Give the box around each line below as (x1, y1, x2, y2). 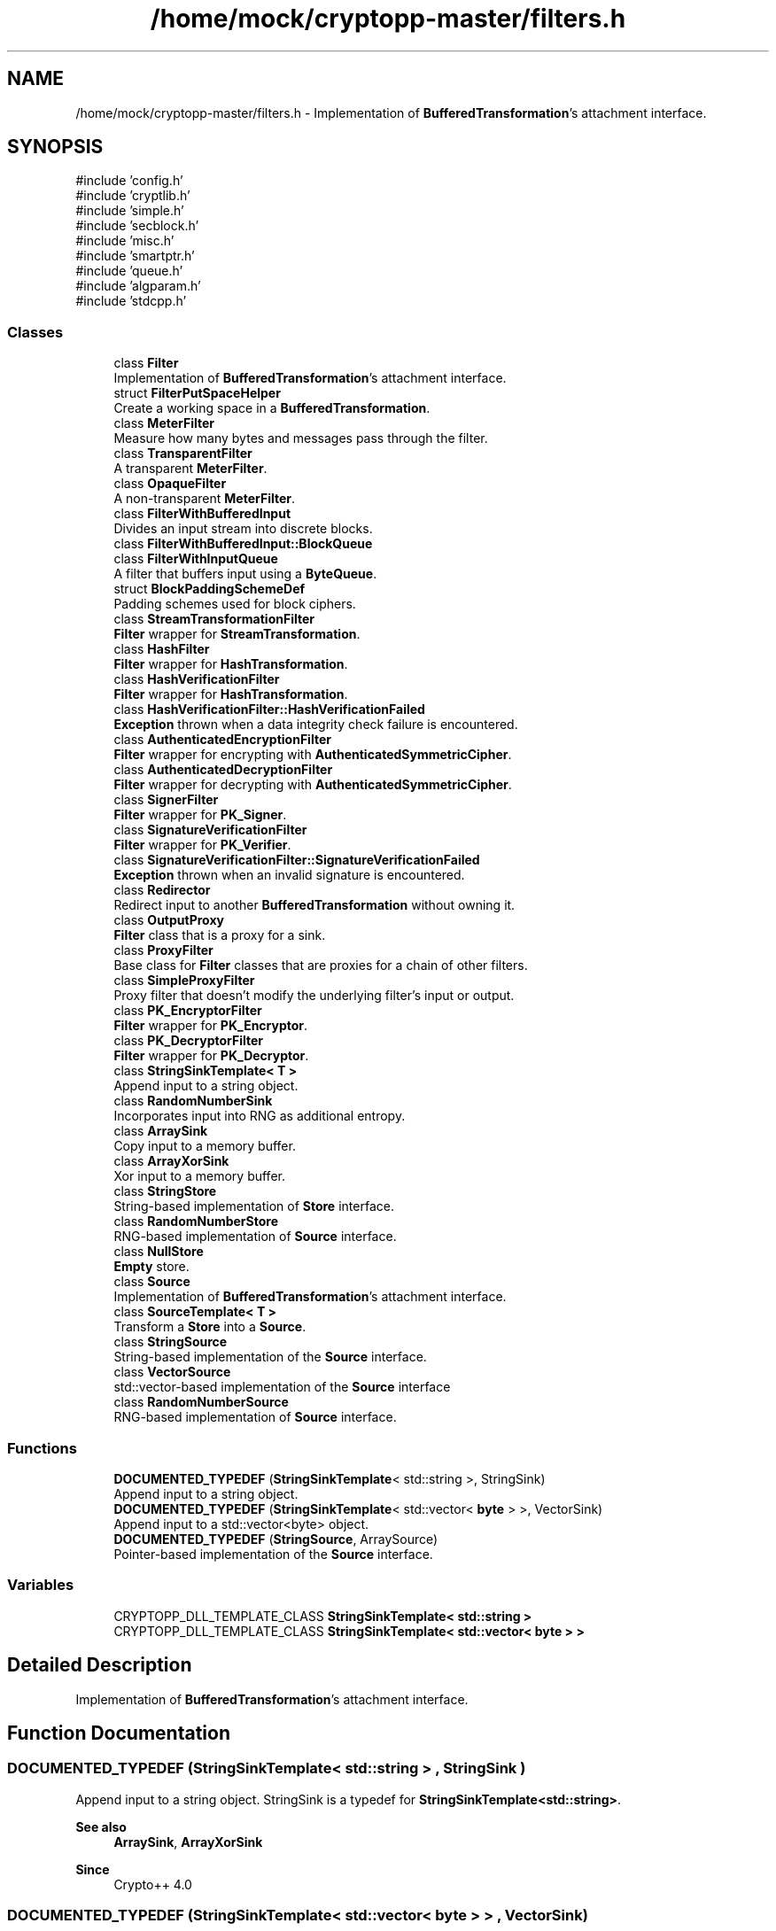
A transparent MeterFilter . (113, 461, 268, 477)
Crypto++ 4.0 (113, 1876, 192, 1892)
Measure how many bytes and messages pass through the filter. (113, 430, 488, 446)
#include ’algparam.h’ (75, 278, 201, 294)
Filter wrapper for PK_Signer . (113, 807, 287, 823)
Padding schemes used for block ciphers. (113, 596, 356, 612)
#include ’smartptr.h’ (75, 248, 195, 264)
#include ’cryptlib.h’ (75, 188, 190, 204)
